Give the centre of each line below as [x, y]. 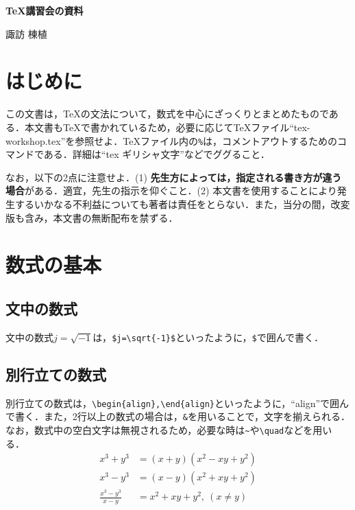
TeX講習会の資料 [45, 10]
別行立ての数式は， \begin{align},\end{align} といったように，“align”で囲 [173, 403]
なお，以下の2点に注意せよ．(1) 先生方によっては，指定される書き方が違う [174, 177]
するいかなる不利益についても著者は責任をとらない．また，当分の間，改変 [182, 204]
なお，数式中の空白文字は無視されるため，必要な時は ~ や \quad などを [159, 429]
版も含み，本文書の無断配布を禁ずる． [92, 217]
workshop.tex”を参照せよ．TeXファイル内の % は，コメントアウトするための [172, 140]
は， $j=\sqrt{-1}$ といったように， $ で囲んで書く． [208, 337]
